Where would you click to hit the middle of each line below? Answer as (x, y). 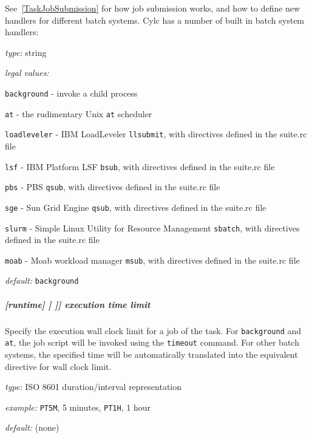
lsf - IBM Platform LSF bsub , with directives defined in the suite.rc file (140, 166)
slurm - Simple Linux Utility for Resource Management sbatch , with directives (152, 228)
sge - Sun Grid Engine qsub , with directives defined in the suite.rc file (136, 207)
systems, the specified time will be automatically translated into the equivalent (151, 354)
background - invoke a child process (71, 93)
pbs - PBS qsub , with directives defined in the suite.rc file (113, 187)
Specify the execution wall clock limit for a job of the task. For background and (153, 330)
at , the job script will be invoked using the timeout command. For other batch (152, 342)
